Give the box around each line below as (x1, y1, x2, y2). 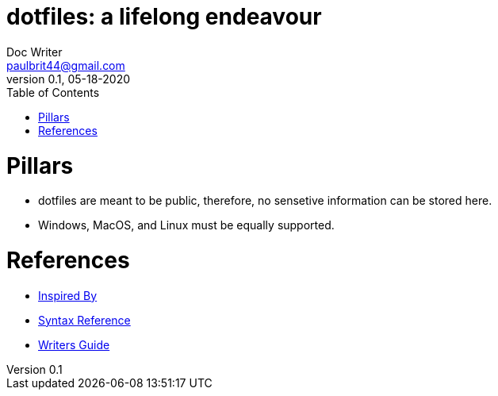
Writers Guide (38, 337, 110, 352)
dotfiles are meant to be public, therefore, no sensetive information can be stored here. (38, 194, 492, 208)
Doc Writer (6, 44, 63, 59)
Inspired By (38, 288, 98, 302)
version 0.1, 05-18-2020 (6, 71, 131, 86)
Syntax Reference (38, 313, 131, 327)
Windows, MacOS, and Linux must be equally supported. (38, 218, 335, 233)
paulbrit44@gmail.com (6, 58, 125, 72)
